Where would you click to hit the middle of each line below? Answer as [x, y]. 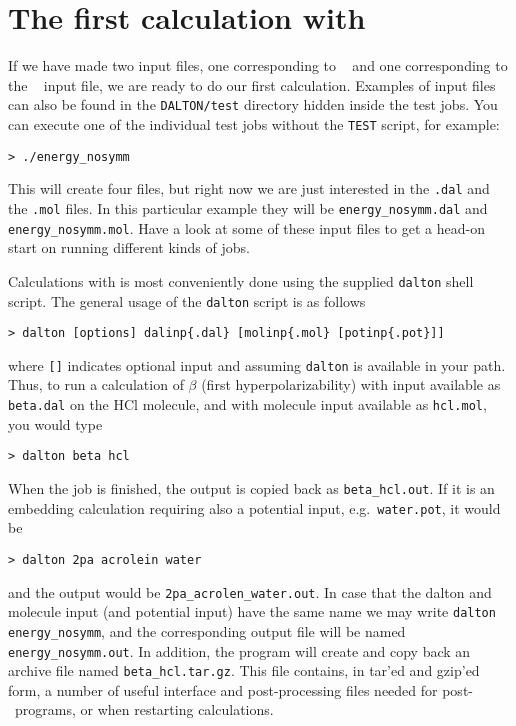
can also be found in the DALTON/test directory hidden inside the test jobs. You [253, 104]
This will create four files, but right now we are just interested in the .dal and [249, 188]
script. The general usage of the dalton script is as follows [187, 300]
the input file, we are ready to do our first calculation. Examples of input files [252, 84]
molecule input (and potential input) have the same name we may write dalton [252, 611]
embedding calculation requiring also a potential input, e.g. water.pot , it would [254, 507]
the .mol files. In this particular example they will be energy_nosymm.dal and [248, 207]
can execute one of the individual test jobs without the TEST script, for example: [254, 123]
